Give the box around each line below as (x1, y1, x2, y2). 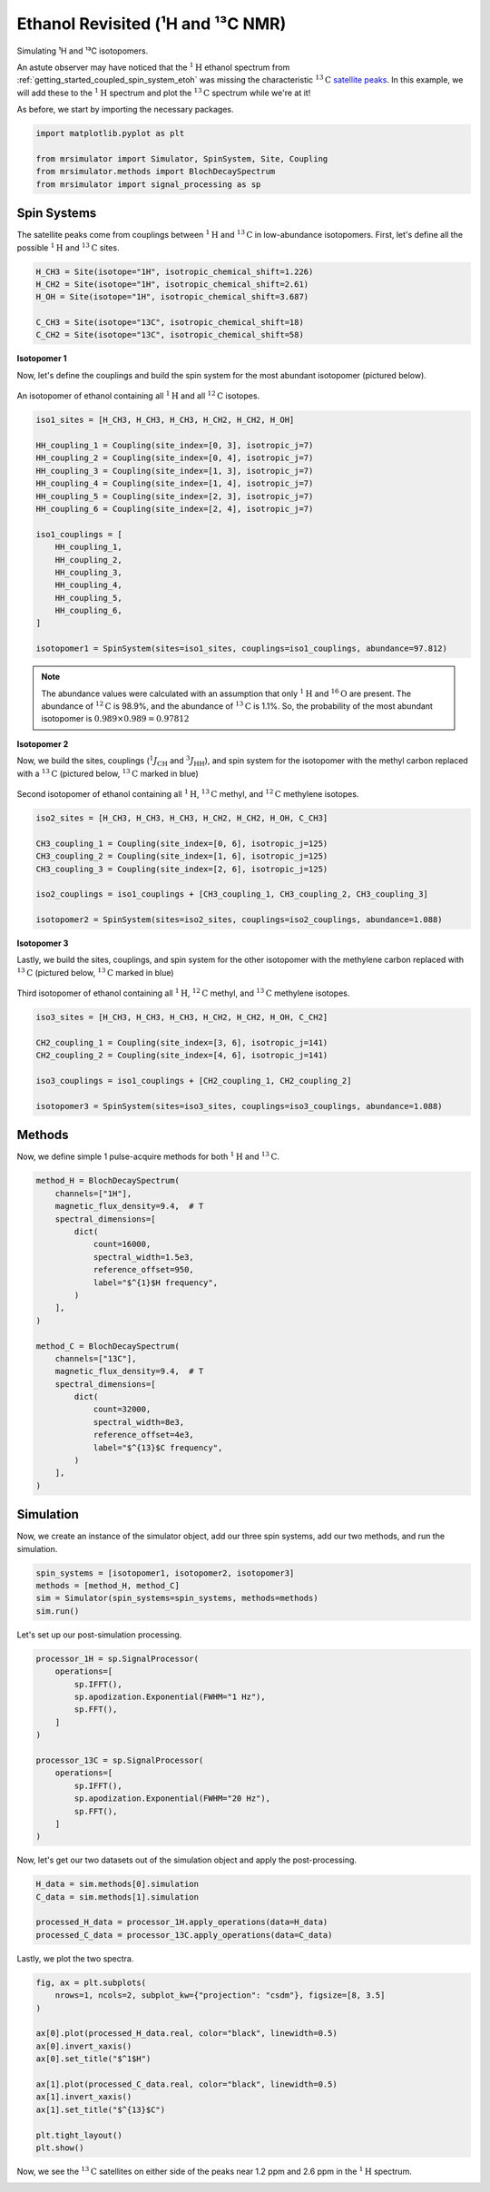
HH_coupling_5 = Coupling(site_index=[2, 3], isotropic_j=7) (35, 491, 314, 501)
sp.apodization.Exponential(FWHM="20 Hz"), (73, 1794, 271, 1804)
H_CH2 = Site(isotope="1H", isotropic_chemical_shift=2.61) (35, 279, 309, 290)
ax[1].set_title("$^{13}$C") (35, 2104, 166, 2115)
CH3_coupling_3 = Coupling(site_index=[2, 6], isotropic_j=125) (35, 863, 328, 874)
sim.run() (35, 1606, 80, 1616)
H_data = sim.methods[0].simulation (35, 1879, 200, 1890)
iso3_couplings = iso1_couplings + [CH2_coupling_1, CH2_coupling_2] (35, 1076, 352, 1086)
